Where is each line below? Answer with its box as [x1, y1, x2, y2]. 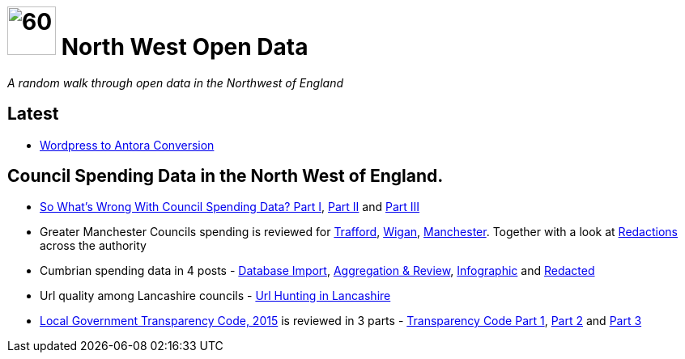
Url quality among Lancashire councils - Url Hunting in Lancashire [40, 289, 391, 303]
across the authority [40, 239, 147, 253]
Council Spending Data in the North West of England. [7, 166, 444, 187]
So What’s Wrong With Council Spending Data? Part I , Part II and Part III [40, 200, 420, 214]
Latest [7, 103, 59, 125]
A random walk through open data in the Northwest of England [7, 75, 343, 90]
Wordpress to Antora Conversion [40, 137, 215, 152]
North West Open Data [61, 33, 308, 61]
